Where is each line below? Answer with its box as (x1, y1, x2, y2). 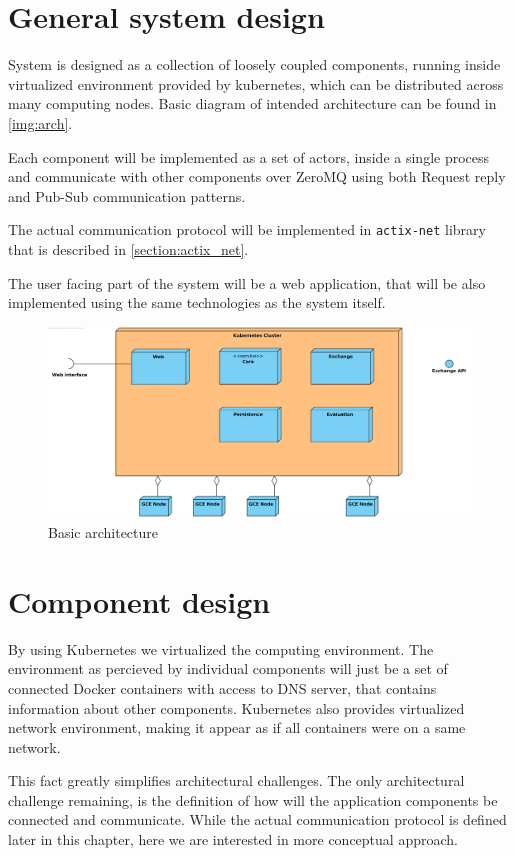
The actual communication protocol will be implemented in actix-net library (8, 219, 486, 240)
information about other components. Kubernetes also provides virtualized (8, 697, 465, 718)
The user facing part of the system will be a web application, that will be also (8, 272, 486, 293)
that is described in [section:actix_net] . (8, 238, 249, 259)
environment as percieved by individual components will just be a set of (8, 658, 448, 679)
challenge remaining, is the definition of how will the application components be (8, 789, 498, 810)
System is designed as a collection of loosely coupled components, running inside (8, 54, 501, 75)
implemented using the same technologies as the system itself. (8, 292, 386, 313)
